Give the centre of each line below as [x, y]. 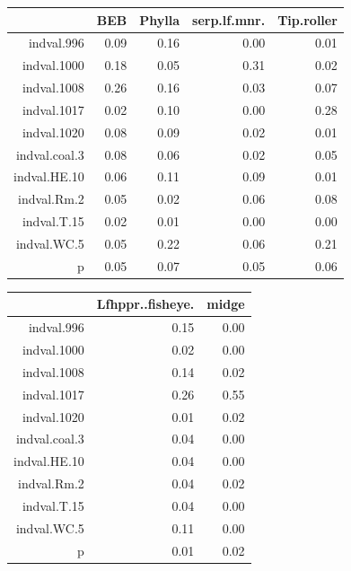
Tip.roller [307, 19]
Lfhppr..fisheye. [145, 304]
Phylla [160, 19]
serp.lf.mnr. [229, 19]
